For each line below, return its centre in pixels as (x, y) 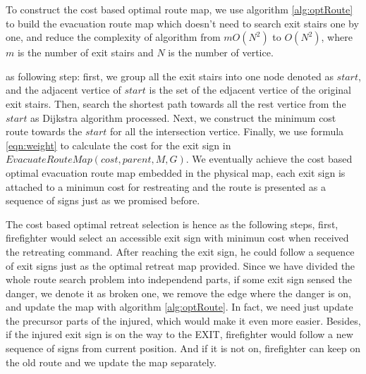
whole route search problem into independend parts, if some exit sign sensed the (179, 279)
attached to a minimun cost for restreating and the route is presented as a (166, 186)
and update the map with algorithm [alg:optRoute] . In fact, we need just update (179, 307)
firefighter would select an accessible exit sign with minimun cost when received (177, 238)
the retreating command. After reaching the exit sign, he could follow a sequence (180, 251)
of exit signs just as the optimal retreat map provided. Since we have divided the (181, 265)
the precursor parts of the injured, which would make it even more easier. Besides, (183, 320)
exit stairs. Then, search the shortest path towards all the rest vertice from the (176, 103)
